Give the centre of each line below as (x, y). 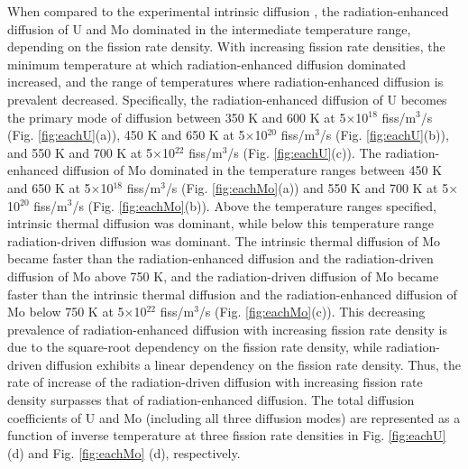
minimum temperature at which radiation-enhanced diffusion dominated (207, 64)
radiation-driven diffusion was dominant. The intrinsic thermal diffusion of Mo (224, 240)
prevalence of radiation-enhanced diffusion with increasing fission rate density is (227, 329)
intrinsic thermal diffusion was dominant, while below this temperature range (221, 223)
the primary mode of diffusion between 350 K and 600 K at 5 (177, 117)
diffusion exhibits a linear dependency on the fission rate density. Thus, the (253, 364)
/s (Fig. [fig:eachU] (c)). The (304, 152)
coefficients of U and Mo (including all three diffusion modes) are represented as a (234, 417)
